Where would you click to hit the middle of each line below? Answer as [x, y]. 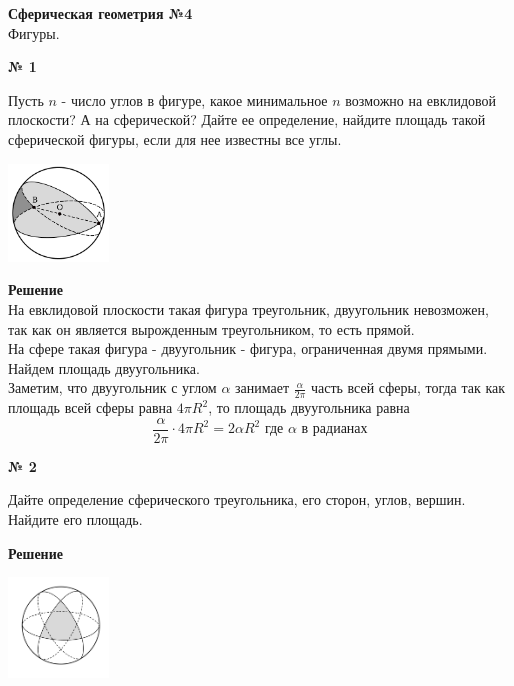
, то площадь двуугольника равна [309, 407]
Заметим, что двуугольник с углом [112, 387]
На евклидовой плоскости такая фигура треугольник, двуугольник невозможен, [248, 308]
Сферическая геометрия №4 [100, 13]
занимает [262, 387]
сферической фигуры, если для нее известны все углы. [175, 138]
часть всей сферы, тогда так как [408, 387]
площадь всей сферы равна [90, 407]
